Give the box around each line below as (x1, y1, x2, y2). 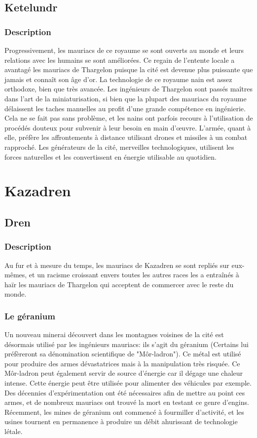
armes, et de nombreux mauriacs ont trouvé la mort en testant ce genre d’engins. (4, 397, 249, 407)
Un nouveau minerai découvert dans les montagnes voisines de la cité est (4, 329, 224, 340)
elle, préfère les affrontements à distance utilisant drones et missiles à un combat (4, 132, 248, 142)
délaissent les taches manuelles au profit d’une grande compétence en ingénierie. (4, 103, 246, 113)
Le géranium (4, 309, 55, 322)
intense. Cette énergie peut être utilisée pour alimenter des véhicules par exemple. (4, 378, 252, 388)
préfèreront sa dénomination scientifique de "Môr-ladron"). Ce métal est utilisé (4, 349, 241, 359)
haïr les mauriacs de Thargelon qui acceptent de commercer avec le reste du (4, 279, 234, 289)
